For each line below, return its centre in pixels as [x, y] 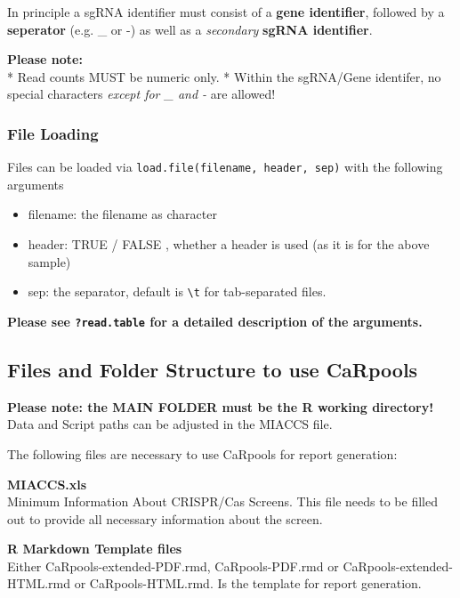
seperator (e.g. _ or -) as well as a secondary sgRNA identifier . [190, 29]
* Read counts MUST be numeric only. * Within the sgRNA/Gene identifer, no [224, 76]
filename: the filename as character [122, 214]
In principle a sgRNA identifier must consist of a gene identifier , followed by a [226, 12]
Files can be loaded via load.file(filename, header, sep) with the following [225, 167]
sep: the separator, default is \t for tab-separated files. [177, 291]
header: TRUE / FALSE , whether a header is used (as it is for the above [229, 244]
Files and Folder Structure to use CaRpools [213, 369]
